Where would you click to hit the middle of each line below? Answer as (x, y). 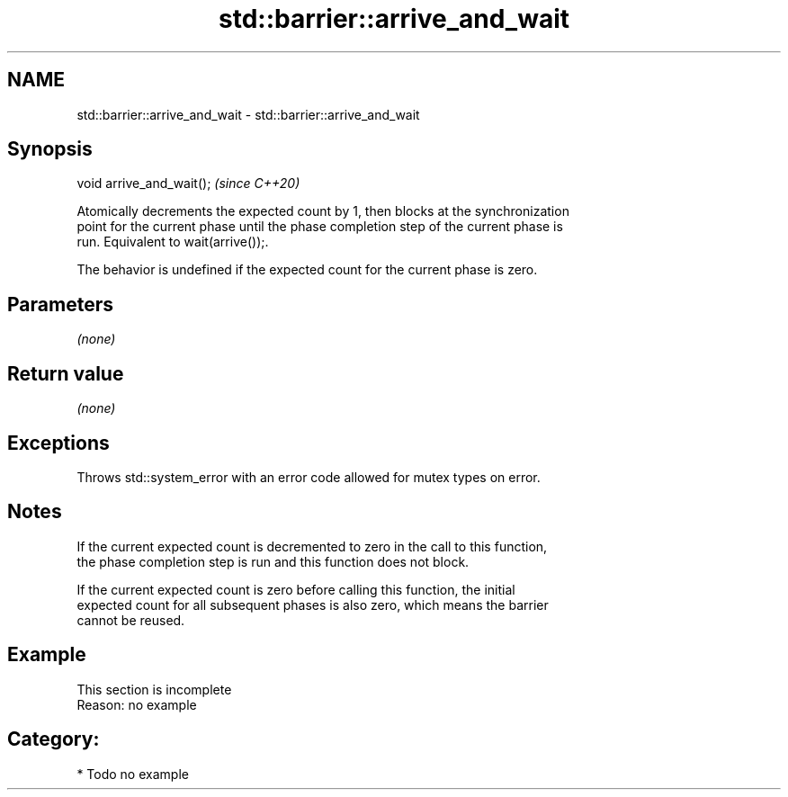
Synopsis (50, 149)
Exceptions (58, 443)
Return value (66, 373)
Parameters (60, 304)
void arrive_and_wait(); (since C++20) (188, 184)
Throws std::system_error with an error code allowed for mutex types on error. (309, 477)
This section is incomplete (154, 689)
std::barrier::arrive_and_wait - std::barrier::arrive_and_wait (248, 114)
